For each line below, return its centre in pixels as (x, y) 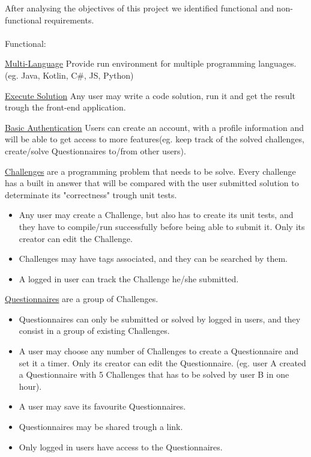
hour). (30, 386)
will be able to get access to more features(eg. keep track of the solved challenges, (155, 139)
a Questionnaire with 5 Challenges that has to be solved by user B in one (154, 374)
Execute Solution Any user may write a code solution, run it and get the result (150, 95)
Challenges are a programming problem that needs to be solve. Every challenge (150, 171)
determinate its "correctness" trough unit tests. (91, 194)
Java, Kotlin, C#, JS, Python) (77, 75)
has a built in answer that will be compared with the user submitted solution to (152, 183)
